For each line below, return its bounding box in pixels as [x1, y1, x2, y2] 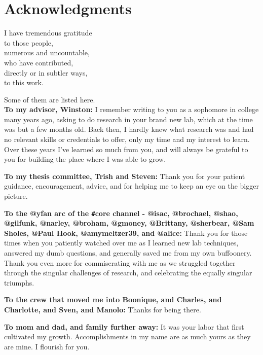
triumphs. [4, 277, 34, 288]
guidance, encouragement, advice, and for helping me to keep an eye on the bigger [4, 181, 259, 191]
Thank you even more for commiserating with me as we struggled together [4, 257, 236, 268]
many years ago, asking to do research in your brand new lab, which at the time [4, 114, 253, 124]
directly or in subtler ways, [4, 67, 88, 78]
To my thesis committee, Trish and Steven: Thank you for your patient [4, 170, 245, 181]
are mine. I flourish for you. [4, 341, 90, 351]
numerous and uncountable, [4, 47, 90, 58]
